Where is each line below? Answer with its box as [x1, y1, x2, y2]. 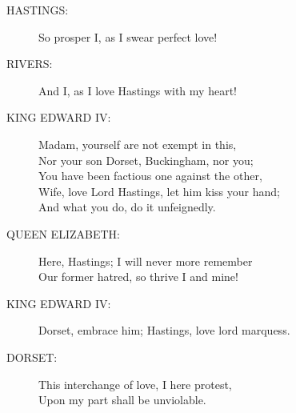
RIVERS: [6, 55, 53, 72]
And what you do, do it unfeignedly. [38, 198, 216, 215]
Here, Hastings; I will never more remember [38, 252, 253, 269]
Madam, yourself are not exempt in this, [38, 135, 237, 152]
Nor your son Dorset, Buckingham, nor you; [38, 151, 254, 168]
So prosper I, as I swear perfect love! [38, 28, 218, 45]
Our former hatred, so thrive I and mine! [38, 268, 238, 285]
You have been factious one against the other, [38, 167, 262, 184]
